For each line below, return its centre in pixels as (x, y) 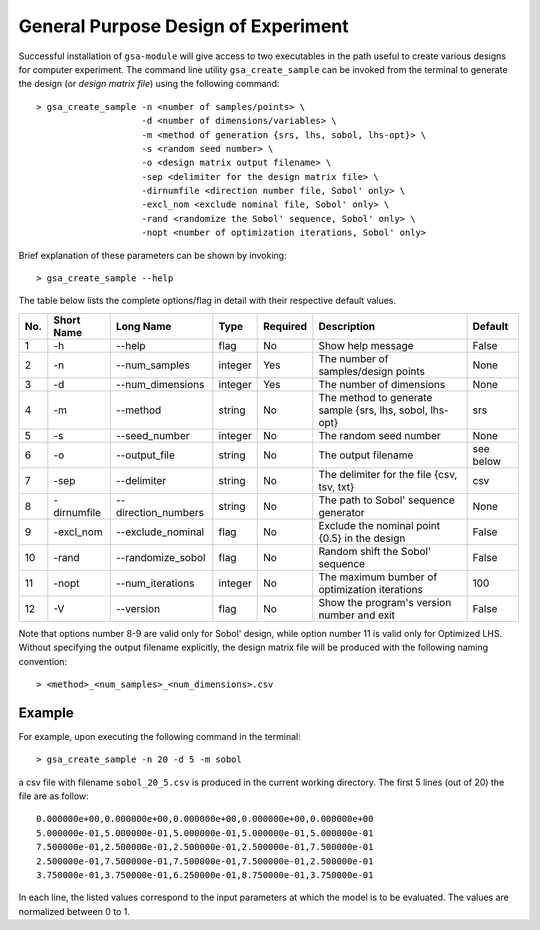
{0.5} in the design (362, 538)
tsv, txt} (336, 487)
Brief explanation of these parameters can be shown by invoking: (152, 255)
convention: (43, 661)
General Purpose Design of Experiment (183, 26)
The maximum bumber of (378, 577)
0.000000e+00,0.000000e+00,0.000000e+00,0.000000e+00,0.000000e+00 (205, 819)
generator (341, 512)
